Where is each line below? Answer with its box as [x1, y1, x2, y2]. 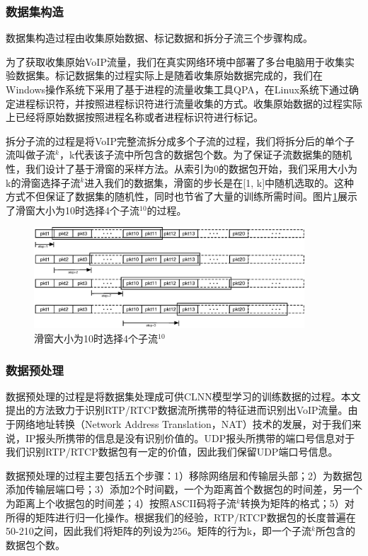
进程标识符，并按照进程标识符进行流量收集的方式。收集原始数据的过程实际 [15, 95, 362, 110]
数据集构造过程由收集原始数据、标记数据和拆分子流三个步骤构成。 [6, 30, 313, 45]
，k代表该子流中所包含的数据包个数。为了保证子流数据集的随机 [59, 147, 352, 162]
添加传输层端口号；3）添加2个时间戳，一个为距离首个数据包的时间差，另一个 [6, 482, 362, 497]
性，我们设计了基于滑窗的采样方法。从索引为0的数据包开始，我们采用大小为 [6, 161, 357, 175]
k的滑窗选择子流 [6, 175, 81, 190]
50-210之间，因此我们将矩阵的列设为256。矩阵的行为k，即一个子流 [6, 523, 312, 538]
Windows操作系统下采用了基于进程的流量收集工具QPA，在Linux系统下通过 [6, 82, 350, 96]
